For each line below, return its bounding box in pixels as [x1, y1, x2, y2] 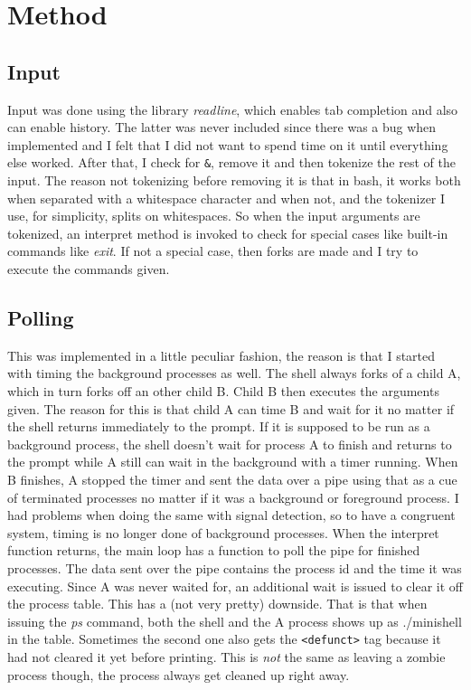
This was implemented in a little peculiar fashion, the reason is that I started [7, 345, 436, 364]
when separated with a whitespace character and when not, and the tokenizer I [7, 188, 446, 207]
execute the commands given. [7, 259, 170, 278]
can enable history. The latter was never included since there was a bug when [7, 118, 437, 137]
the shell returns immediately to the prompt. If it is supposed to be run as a [7, 417, 430, 436]
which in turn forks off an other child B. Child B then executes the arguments [7, 381, 439, 400]
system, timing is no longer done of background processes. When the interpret [7, 523, 439, 542]
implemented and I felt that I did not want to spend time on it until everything [7, 135, 448, 154]
